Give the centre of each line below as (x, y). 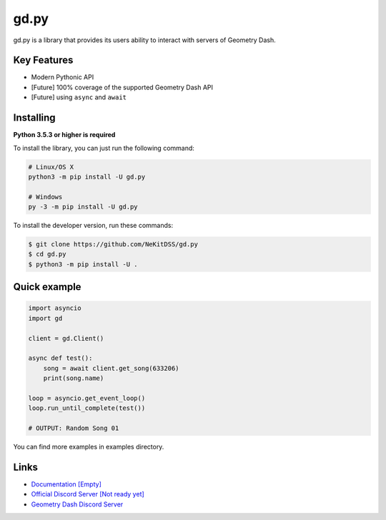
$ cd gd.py (47, 254)
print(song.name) (74, 378)
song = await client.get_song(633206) (111, 368)
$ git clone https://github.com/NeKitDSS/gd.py (113, 244)
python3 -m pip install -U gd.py (87, 176)
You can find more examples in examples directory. (89, 447)
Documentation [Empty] (66, 484)
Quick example (47, 287)
